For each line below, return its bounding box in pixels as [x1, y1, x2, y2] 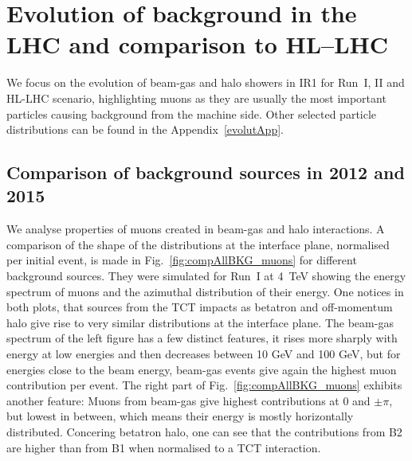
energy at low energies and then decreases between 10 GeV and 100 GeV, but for [6, 346, 401, 362]
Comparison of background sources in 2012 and [6, 160, 405, 185]
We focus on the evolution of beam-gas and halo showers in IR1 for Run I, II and [6, 74, 405, 91]
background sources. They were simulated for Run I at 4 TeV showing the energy [6, 268, 406, 284]
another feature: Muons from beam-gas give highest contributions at [6, 392, 339, 408]
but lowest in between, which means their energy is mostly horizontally [6, 408, 354, 424]
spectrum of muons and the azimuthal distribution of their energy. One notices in [6, 283, 404, 299]
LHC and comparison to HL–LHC [6, 28, 388, 61]
